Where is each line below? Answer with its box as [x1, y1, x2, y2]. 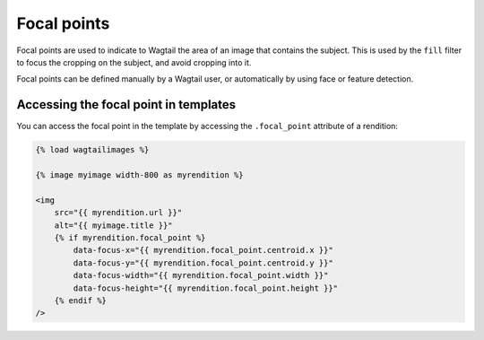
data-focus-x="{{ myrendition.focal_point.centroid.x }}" [73, 245, 333, 256]
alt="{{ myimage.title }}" [54, 220, 174, 231]
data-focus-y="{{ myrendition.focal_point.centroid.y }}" [73, 257, 333, 268]
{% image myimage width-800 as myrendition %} [35, 170, 244, 179]
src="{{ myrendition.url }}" [54, 207, 183, 218]
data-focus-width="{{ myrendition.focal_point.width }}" [73, 270, 329, 281]
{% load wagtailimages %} [35, 144, 150, 155]
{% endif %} [54, 295, 108, 305]
